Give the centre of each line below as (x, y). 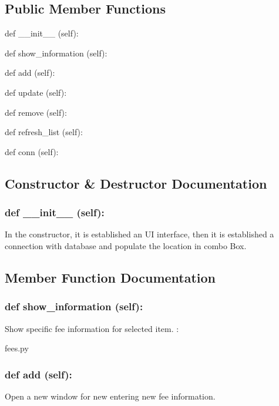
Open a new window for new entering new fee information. (110, 396)
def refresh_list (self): (44, 132)
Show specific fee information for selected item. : (92, 328)
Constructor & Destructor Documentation (136, 183)
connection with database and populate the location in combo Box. (126, 245)
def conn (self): (32, 151)
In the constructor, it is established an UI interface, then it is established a (139, 234)
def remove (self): (36, 112)
